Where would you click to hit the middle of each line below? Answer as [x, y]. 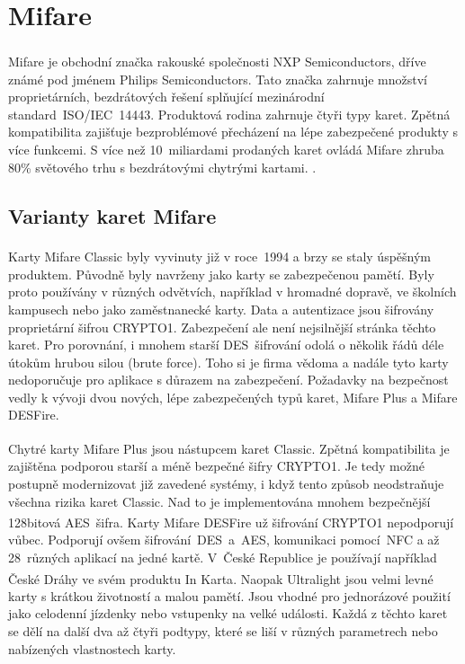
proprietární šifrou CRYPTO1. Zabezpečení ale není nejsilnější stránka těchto [222, 327]
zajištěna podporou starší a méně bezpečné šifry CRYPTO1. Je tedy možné [216, 466]
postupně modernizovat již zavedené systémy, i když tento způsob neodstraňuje [226, 483]
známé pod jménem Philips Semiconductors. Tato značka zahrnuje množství [218, 79]
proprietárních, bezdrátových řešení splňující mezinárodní [166, 97]
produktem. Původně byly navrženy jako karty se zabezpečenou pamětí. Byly [221, 274]
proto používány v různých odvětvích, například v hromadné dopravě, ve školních [232, 292]
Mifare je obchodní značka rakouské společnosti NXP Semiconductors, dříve [217, 62]
